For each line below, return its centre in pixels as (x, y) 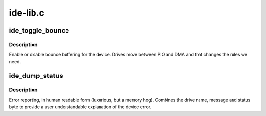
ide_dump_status (36, 76)
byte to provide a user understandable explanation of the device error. (80, 107)
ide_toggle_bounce (39, 30)
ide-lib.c (27, 13)
